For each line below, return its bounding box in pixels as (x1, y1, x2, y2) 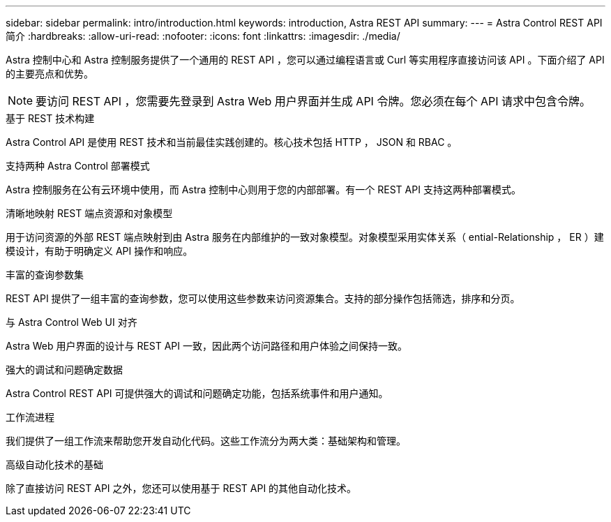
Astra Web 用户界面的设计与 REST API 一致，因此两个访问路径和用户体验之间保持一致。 (6, 340, 408, 352)
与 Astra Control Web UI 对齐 (6, 316, 137, 328)
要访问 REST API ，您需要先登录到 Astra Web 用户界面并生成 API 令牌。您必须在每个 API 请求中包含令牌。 (36, 94, 591, 108)
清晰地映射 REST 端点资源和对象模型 (6, 207, 173, 219)
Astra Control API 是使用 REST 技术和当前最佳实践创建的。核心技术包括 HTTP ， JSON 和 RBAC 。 (6, 136, 458, 148)
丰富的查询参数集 (6, 269, 84, 281)
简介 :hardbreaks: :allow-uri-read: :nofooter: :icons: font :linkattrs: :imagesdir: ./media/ (6, 30, 400, 42)
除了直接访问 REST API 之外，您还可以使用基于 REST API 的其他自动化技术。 (6, 482, 357, 494)
